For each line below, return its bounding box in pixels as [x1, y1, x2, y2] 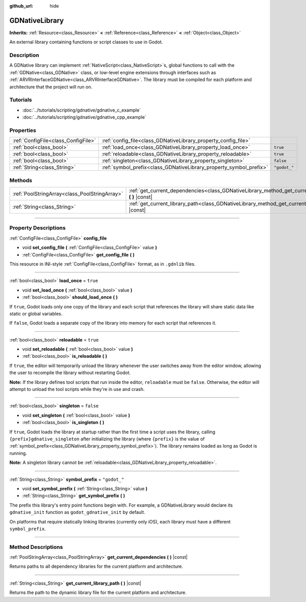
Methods [9, 176, 33, 184]
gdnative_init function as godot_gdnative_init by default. [9, 509, 145, 515]
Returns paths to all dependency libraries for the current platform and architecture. [9, 563, 183, 569]
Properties [9, 126, 37, 134]
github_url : [9, 3, 33, 9]
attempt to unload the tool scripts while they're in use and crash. [9, 386, 145, 392]
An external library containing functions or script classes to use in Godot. [9, 39, 163, 45]
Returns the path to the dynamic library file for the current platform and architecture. [9, 589, 187, 596]
